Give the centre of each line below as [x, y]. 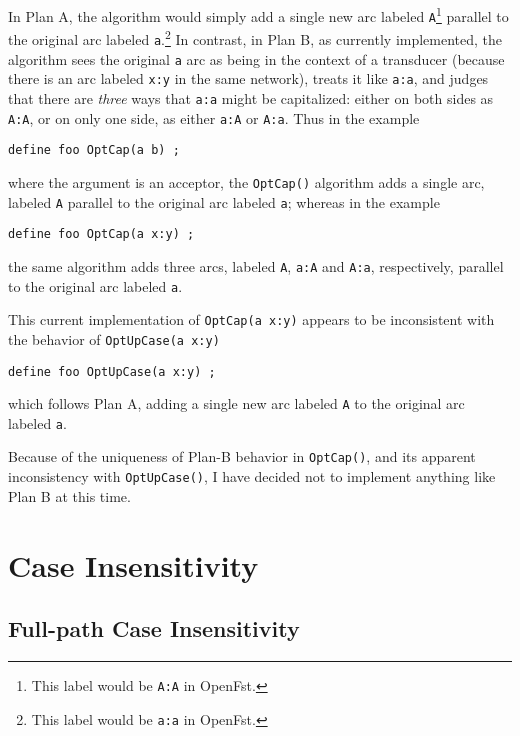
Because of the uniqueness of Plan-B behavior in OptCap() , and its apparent [242, 456]
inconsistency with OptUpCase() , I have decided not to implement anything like [252, 476]
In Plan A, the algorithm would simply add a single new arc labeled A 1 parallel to [258, 14]
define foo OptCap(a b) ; [94, 150]
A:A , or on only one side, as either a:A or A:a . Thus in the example [214, 117]
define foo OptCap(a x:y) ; [101, 234]
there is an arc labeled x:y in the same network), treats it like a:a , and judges [248, 78]
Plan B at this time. [69, 495]
